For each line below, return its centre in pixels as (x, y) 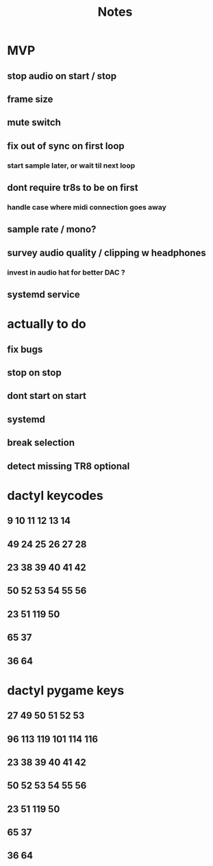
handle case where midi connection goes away (87, 207)
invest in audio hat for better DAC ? (66, 272)
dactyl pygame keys (66, 690)
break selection (41, 443)
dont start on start (47, 396)
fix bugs (25, 349)
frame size (30, 99)
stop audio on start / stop (62, 76)
